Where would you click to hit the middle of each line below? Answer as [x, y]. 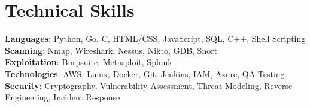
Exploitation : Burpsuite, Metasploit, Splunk [89, 62]
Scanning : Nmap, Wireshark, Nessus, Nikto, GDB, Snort [111, 50]
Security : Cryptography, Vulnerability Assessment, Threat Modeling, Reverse [149, 85]
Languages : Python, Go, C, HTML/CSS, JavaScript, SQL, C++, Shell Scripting [155, 39]
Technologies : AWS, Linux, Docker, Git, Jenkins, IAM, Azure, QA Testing [145, 73]
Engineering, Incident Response [63, 97]
